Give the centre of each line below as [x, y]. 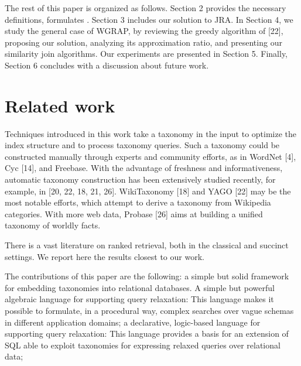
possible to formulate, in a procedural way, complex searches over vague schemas [149, 310]
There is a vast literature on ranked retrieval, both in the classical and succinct [147, 245]
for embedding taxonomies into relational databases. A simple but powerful [140, 287]
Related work [60, 105]
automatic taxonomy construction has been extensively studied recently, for [140, 179]
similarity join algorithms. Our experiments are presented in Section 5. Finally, [146, 54]
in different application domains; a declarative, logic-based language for [133, 322]
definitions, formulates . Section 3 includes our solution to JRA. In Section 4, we [149, 19]
